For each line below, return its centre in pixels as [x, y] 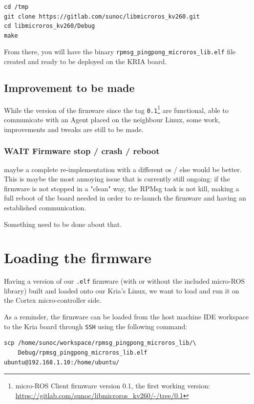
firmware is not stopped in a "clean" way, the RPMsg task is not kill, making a [122, 188]
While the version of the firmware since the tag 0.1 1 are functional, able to [116, 109]
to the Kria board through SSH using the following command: [96, 326]
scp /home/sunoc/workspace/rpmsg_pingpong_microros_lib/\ [100, 343]
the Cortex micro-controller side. [53, 300]
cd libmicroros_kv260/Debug [50, 26]
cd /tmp [16, 7]
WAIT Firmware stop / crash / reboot [82, 151]
